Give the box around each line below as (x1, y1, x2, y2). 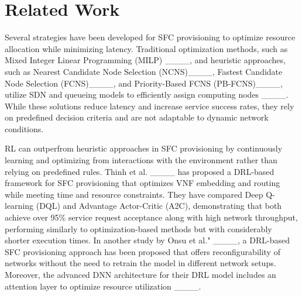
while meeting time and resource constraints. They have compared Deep (5, 188, 263, 200)
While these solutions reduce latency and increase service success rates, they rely (5, 99, 294, 112)
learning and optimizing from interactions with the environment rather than (5, 154, 277, 166)
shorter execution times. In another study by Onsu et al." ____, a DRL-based (5, 234, 290, 246)
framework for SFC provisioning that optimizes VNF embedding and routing (5, 177, 280, 189)
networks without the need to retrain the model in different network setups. (5, 257, 276, 269)
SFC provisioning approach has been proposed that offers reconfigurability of (5, 245, 280, 257)
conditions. (5, 122, 44, 135)
